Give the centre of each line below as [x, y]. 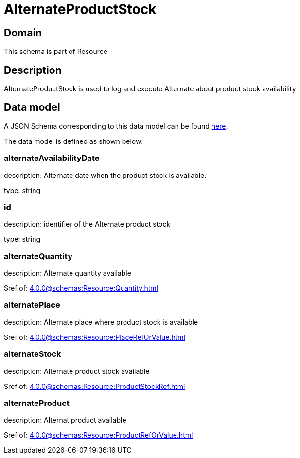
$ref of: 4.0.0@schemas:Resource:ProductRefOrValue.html [98, 435]
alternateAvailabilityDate [52, 158]
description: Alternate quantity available [68, 273]
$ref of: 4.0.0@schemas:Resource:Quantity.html [81, 288]
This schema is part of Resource [56, 52]
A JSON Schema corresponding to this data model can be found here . [116, 126]
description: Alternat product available [65, 420]
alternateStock [33, 354]
